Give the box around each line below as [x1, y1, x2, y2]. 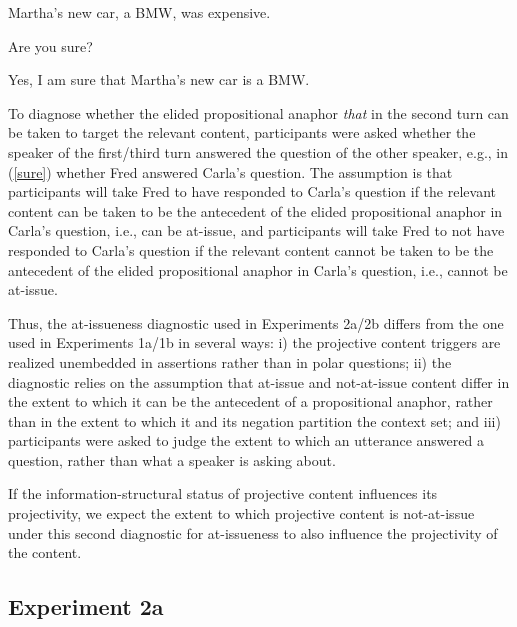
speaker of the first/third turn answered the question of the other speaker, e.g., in [8, 141, 509, 162]
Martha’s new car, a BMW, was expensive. [8, 2, 271, 22]
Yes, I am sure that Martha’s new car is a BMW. [8, 69, 310, 90]
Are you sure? [8, 35, 93, 56]
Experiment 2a [8, 591, 164, 622]
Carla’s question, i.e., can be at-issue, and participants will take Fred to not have [8, 220, 505, 241]
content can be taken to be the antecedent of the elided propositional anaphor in [8, 200, 503, 221]
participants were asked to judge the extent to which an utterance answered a [8, 430, 484, 451]
